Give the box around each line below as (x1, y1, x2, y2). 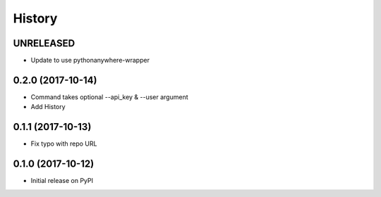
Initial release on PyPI (30, 177, 94, 185)
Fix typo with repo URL (30, 139, 97, 148)
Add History (30, 103, 66, 111)
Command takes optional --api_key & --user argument (30, 92, 188, 101)
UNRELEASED (13, 37, 75, 49)
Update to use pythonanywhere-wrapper (30, 56, 150, 65)
